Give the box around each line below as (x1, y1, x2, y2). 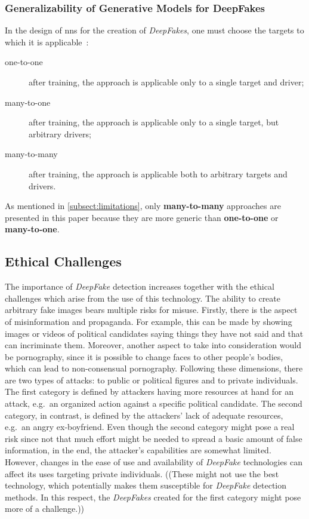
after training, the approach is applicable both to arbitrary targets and (29, 167, 288, 180)
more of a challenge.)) (5, 502, 85, 515)
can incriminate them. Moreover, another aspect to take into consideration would (5, 339, 301, 351)
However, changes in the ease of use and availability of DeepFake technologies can (5, 456, 302, 468)
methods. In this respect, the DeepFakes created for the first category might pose (5, 490, 301, 503)
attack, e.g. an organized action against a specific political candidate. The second (5, 397, 302, 410)
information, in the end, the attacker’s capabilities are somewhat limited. (5, 444, 271, 456)
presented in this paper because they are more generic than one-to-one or (5, 211, 279, 223)
